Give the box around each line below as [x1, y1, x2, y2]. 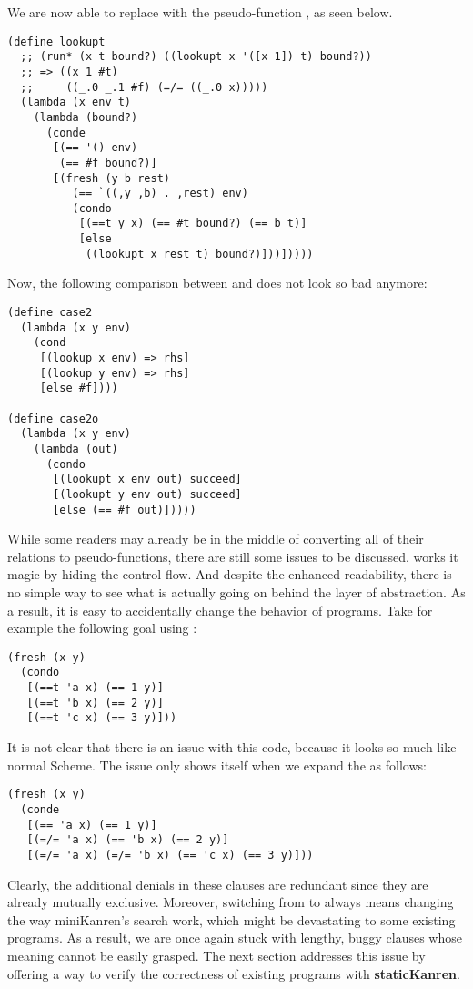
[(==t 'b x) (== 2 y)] [26, 696, 164, 709]
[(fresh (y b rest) [53, 171, 170, 185]
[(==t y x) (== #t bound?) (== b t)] [78, 217, 307, 230]
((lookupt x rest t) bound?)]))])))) [85, 247, 314, 260]
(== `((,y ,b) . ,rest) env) [72, 187, 248, 200]
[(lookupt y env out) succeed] [53, 487, 242, 501]
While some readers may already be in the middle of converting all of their [7, 529, 424, 548]
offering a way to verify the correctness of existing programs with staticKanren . [7, 964, 460, 983]
